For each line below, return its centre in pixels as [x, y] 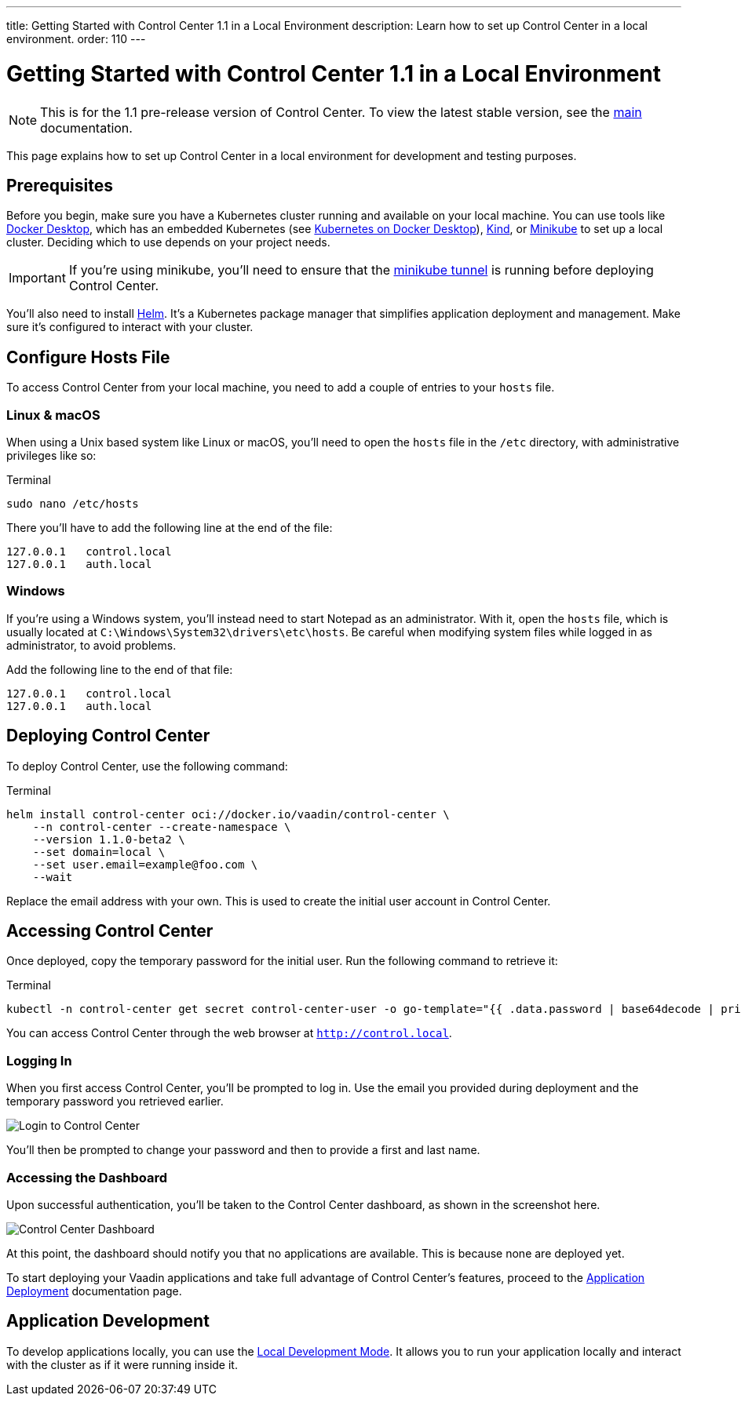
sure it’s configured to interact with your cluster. [130, 327]
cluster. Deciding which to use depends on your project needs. [168, 242]
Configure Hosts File [88, 357]
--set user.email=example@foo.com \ [145, 864]
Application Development [108, 1321]
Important [37, 278]
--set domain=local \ [99, 852]
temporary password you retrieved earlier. [115, 1102]
